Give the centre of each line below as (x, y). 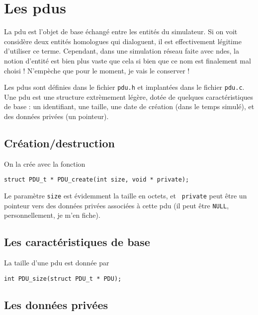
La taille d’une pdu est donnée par (57, 263)
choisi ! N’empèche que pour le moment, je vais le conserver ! (97, 70)
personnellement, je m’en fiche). (52, 215)
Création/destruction (59, 143)
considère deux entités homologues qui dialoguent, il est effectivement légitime (123, 41)
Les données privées (56, 304)
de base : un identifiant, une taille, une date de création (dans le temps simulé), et (129, 106)
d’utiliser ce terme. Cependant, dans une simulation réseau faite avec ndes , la (122, 51)
